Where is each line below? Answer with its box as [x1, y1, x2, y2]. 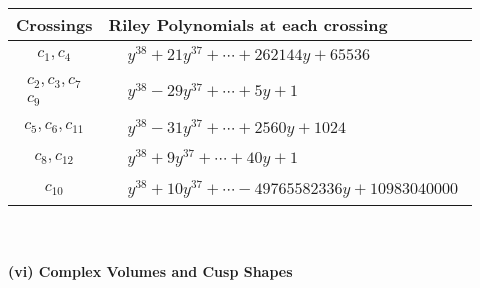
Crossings [16, 13, 93, 36]
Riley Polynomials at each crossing [108, 13, 388, 36]
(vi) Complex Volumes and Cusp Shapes [8, 260, 293, 281]
